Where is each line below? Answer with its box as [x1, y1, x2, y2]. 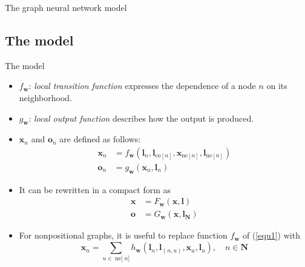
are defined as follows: [59, 133, 141, 145]
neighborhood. [19, 91, 72, 104]
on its [266, 79, 287, 92]
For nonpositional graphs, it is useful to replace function [19, 229, 228, 242]
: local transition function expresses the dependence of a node [28, 79, 256, 92]
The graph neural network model [5, 1, 127, 13]
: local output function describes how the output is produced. [28, 111, 254, 124]
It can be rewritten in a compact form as [19, 183, 171, 196]
